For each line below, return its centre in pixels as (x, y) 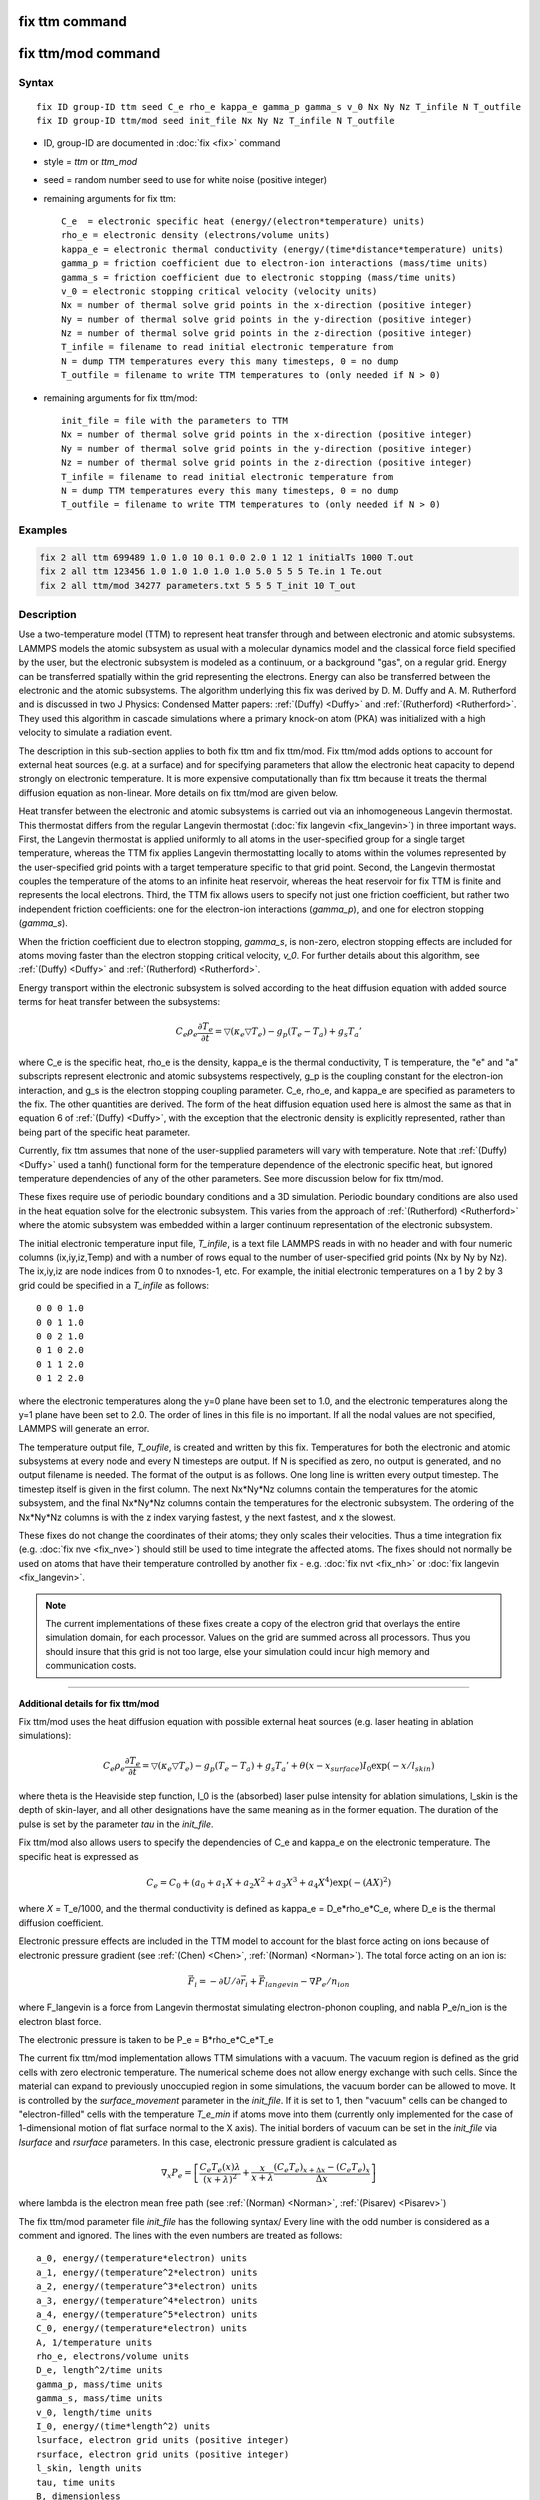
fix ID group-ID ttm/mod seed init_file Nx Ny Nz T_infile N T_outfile (215, 120)
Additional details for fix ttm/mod (89, 1703)
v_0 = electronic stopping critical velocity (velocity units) (219, 291)
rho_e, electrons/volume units (113, 2356)
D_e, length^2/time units (100, 2370)
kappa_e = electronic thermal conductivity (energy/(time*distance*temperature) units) (283, 249)
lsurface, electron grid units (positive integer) (163, 2440)
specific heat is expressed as (78, 1856)
